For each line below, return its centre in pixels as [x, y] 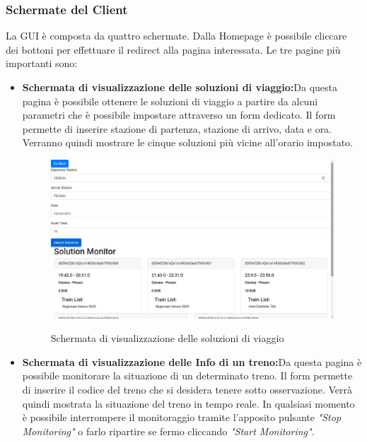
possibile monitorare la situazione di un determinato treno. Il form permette [187, 376]
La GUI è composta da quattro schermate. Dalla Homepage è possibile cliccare [176, 36]
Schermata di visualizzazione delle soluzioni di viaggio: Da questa [180, 87]
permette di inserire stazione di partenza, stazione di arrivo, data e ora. [177, 128]
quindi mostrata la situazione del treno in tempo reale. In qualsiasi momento [188, 403]
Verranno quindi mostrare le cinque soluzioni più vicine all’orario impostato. [187, 142]
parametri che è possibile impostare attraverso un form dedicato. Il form [179, 115]
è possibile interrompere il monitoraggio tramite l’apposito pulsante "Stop [182, 417]
